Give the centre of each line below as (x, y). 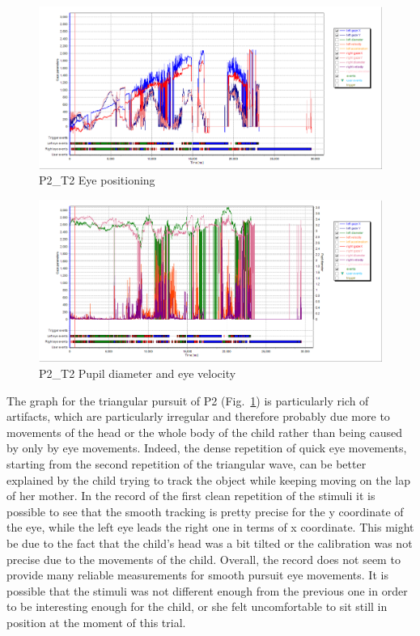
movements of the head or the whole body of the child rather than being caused (205, 432)
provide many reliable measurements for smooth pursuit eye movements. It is (197, 575)
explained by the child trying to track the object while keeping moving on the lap (209, 479)
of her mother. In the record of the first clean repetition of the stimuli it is (191, 496)
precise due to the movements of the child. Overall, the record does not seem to (204, 559)
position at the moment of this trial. (96, 622)
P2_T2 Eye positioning (97, 180)
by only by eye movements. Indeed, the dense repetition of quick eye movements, (207, 448)
